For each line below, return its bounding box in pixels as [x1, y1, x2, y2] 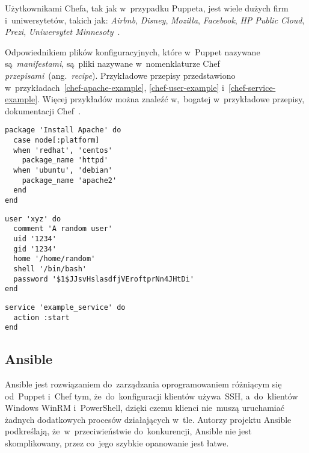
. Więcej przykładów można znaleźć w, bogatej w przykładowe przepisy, [37, 93, 305, 105]
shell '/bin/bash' [13, 264, 87, 273]
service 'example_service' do [5, 303, 126, 312]
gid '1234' [13, 244, 57, 253]
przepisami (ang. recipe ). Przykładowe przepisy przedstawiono [5, 69, 236, 81]
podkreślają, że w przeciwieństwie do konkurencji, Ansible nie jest [5, 425, 252, 437]
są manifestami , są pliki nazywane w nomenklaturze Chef [5, 57, 220, 70]
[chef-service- [228, 81, 276, 93]
